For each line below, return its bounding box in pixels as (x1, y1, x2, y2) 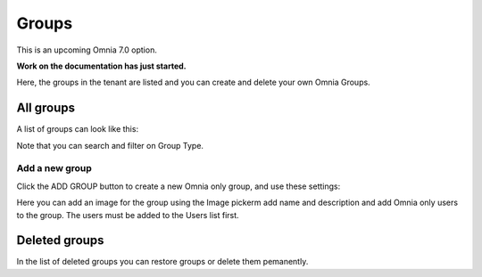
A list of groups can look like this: (16, 124, 138, 134)
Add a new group (16, 162, 93, 175)
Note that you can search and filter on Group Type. (16, 140, 204, 151)
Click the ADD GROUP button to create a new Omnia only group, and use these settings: (16, 181, 341, 191)
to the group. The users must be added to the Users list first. (16, 209, 240, 220)
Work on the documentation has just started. (16, 61, 187, 71)
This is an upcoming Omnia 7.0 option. (16, 45, 158, 55)
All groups (16, 101, 76, 116)
